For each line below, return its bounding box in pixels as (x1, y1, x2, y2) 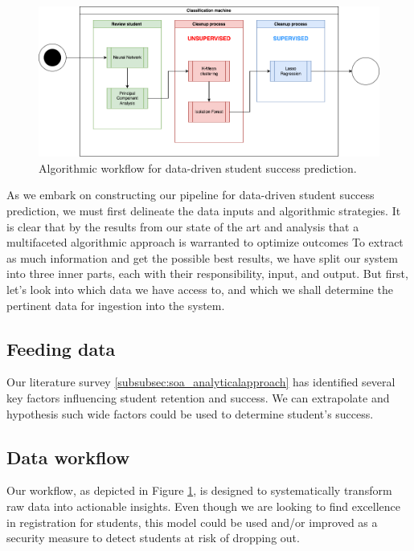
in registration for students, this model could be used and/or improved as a (6, 513, 378, 530)
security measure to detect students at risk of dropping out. (6, 529, 300, 546)
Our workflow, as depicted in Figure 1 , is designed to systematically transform (6, 482, 392, 499)
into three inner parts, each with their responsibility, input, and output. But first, (6, 265, 408, 282)
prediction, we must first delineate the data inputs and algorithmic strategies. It (6, 202, 401, 218)
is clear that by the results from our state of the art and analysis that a (6, 218, 359, 235)
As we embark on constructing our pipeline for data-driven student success (6, 186, 375, 203)
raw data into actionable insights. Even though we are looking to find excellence (6, 497, 401, 514)
